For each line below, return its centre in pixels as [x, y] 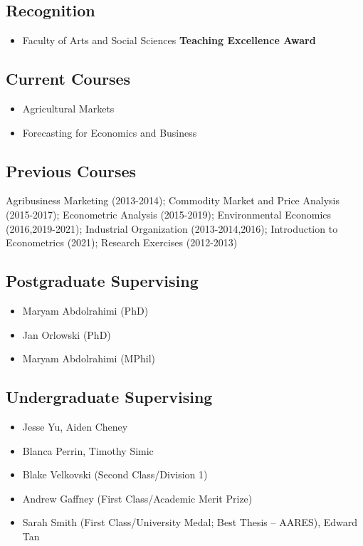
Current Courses [68, 79]
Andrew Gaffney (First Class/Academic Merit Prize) [137, 498]
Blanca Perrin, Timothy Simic [88, 450]
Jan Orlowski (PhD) [67, 334]
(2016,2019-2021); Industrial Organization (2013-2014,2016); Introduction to [172, 228]
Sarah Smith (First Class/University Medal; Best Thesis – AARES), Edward [190, 522]
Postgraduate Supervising [102, 281]
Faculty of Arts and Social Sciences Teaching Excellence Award [169, 40]
